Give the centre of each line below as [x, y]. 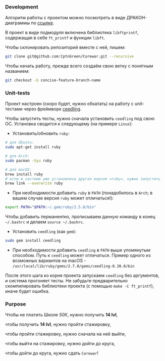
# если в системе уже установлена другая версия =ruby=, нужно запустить [83, 179]
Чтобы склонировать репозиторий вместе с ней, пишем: [65, 48]
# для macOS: [19, 169]
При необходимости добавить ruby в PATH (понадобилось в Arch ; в [82, 193]
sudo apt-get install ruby [33, 147]
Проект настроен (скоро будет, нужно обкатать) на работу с [69, 104]
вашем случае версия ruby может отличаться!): [63, 198]
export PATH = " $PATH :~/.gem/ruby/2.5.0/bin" [51, 207]
